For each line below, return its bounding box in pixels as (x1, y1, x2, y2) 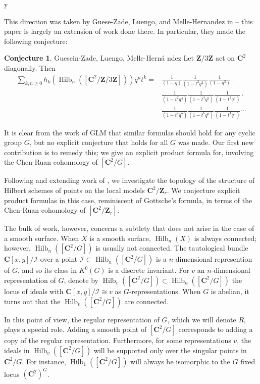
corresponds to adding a (178, 324, 253, 334)
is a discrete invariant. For (108, 265, 189, 275)
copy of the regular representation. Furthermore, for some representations (4, 335, 231, 346)
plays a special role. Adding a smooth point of (4, 324, 147, 334)
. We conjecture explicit (167, 185, 240, 195)
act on (216, 53, 235, 63)
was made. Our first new (178, 137, 254, 148)
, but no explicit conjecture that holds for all (29, 137, 168, 148)
